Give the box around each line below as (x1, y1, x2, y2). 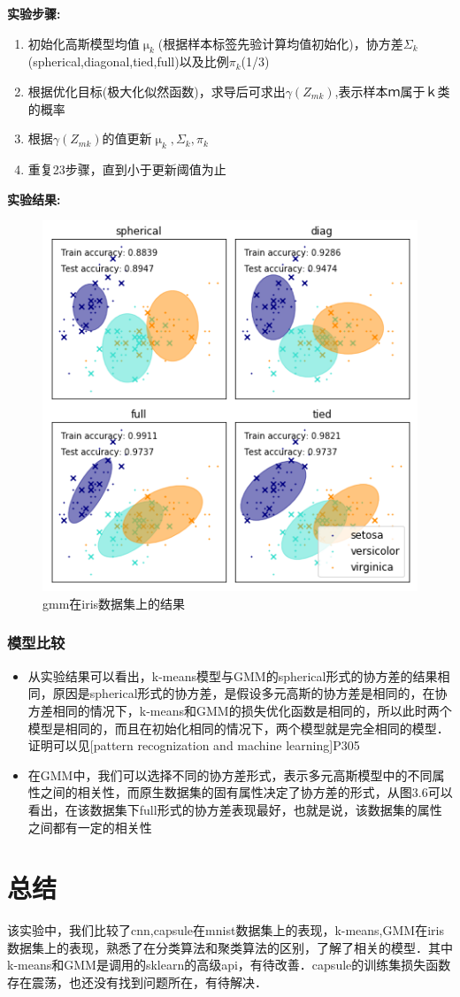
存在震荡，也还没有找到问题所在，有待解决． (7, 973, 267, 992)
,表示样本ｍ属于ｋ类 (334, 81, 450, 100)
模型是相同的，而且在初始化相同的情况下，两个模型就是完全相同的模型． (27, 718, 449, 737)
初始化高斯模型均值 (27, 34, 140, 52)
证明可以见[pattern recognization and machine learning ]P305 (27, 736, 360, 755)
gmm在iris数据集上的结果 (42, 594, 186, 612)
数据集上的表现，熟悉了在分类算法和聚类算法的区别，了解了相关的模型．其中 (7, 938, 453, 956)
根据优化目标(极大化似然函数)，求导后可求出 (27, 81, 286, 100)
